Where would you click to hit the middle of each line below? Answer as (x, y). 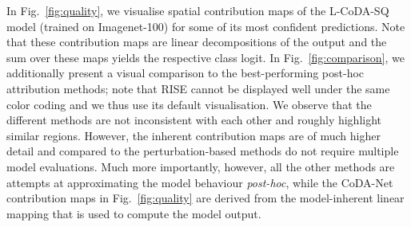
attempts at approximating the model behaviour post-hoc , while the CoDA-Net (200, 182)
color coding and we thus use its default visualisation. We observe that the (189, 104)
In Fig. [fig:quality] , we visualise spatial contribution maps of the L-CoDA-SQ (198, 10)
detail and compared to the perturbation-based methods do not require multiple (203, 151)
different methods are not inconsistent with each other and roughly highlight (194, 120)
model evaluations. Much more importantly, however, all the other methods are (201, 166)
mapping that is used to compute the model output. (134, 213)
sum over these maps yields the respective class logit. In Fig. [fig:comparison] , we (205, 57)
